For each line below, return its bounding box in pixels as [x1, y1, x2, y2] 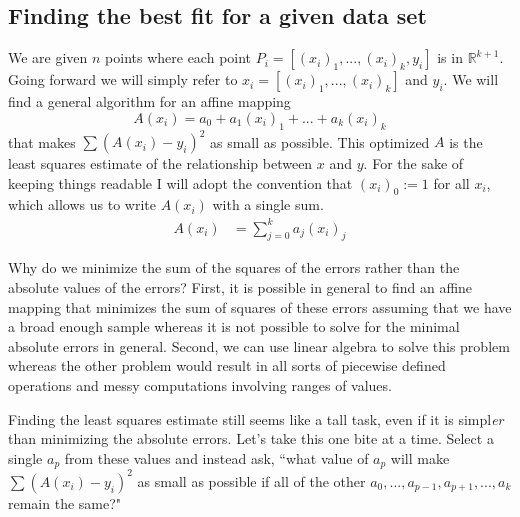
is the [449, 131, 483, 152]
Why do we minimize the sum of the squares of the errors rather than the [8, 257, 460, 278]
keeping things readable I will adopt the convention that [8, 172, 353, 193]
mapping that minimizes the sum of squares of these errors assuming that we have [8, 296, 512, 317]
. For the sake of [363, 153, 464, 174]
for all [433, 172, 470, 193]
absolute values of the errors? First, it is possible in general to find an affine [8, 277, 473, 297]
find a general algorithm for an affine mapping [8, 91, 291, 112]
